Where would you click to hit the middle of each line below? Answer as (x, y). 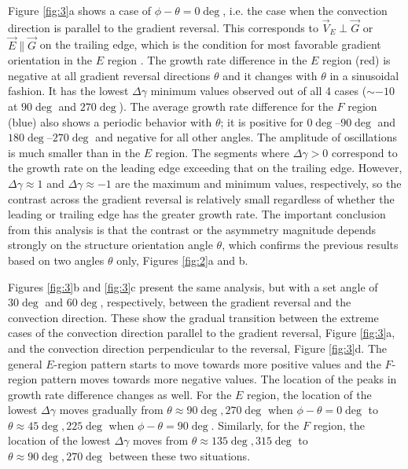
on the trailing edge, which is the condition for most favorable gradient (210, 44)
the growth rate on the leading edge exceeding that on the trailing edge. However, (205, 168)
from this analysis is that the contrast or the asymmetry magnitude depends (192, 229)
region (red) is (357, 60)
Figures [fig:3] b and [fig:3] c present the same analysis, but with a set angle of (193, 286)
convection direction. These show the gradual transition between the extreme (193, 317)
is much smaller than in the (74, 152)
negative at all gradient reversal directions (109, 75)
